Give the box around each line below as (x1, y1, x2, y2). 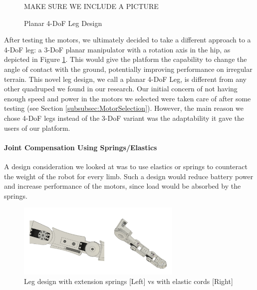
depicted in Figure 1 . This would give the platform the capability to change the (4, 54, 247, 64)
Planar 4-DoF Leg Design (24, 17, 102, 28)
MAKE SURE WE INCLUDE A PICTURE (24, 1, 159, 11)
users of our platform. (4, 122, 70, 133)
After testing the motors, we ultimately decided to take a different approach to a (4, 34, 251, 45)
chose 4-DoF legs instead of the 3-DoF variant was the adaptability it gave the (4, 112, 244, 123)
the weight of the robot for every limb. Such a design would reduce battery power (4, 171, 254, 181)
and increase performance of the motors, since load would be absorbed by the (4, 181, 241, 191)
